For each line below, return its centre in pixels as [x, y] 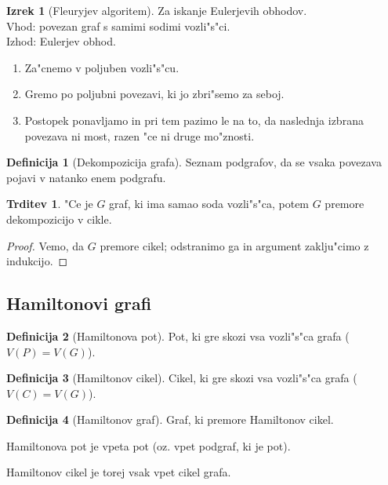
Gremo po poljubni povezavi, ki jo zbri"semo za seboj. [154, 94]
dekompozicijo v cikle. [59, 219]
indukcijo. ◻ [37, 261]
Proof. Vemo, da [45, 245]
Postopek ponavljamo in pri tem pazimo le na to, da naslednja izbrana [194, 120]
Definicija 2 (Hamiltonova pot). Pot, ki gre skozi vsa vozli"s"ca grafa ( [178, 335]
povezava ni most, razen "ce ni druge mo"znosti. [140, 135]
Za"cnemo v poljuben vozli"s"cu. [102, 67]
